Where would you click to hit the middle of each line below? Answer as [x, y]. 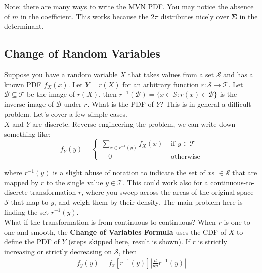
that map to [30, 202]
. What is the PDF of [120, 104]
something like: [27, 133]
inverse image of [29, 104]
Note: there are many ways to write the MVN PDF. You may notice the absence [129, 6]
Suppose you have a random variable [61, 74]
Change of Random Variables [82, 53]
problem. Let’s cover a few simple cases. [66, 114]
